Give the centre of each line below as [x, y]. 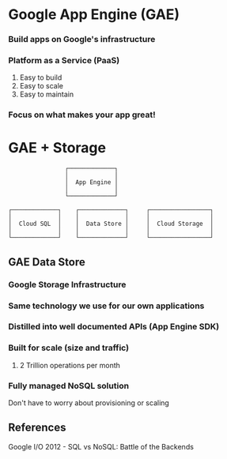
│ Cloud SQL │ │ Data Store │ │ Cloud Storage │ [111, 224]
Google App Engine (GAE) [94, 15]
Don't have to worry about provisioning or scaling [89, 403]
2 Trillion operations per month [70, 365]
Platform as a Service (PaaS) [64, 61]
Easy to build [41, 77]
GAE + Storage [57, 147]
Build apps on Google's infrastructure [82, 40]
